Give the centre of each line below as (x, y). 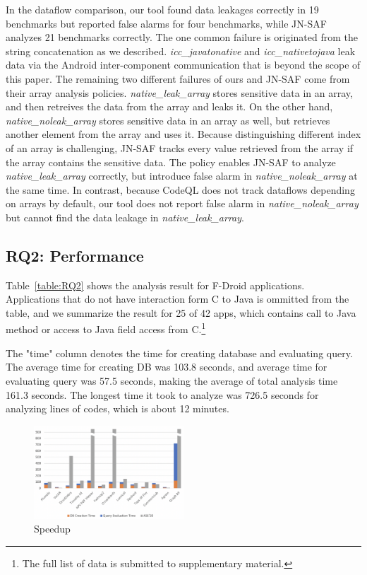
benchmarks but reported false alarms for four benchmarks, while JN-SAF (166, 23)
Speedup (52, 529)
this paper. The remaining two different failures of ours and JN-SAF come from (178, 78)
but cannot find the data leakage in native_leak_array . (125, 217)
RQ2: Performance (75, 255)
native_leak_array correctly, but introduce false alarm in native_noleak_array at (182, 176)
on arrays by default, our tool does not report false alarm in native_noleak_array (182, 203)
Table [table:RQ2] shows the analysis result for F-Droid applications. (155, 285)
